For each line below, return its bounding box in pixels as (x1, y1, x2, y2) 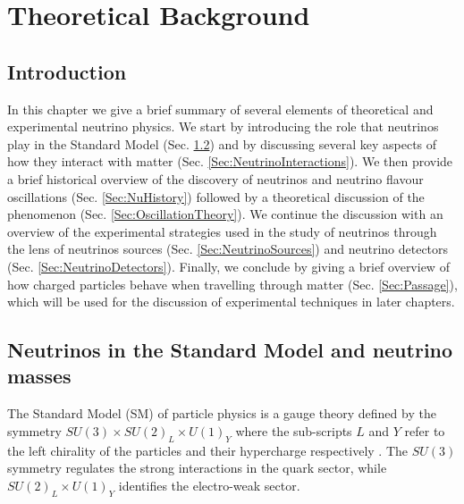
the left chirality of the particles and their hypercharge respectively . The (7, 441, 409, 459)
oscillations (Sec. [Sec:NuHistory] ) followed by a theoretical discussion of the (7, 187, 425, 206)
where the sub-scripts (235, 421, 352, 440)
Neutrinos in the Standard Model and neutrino (7, 336, 453, 364)
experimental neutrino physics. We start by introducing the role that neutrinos (7, 117, 439, 136)
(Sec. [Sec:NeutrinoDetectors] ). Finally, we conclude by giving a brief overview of (7, 256, 450, 275)
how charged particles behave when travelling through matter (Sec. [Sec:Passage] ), (7, 274, 458, 293)
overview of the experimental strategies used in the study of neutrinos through (7, 222, 437, 240)
